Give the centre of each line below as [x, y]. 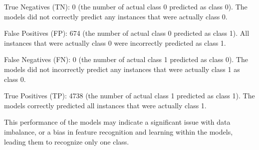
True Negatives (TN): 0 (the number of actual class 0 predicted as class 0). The [126, 6]
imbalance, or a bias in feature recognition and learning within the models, [119, 131]
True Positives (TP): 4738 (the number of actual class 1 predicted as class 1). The [129, 96]
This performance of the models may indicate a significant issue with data [117, 122]
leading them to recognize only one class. [67, 141]
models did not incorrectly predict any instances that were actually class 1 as [122, 69]
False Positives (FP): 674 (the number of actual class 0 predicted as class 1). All [127, 33]
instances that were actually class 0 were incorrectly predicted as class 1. [115, 42]
